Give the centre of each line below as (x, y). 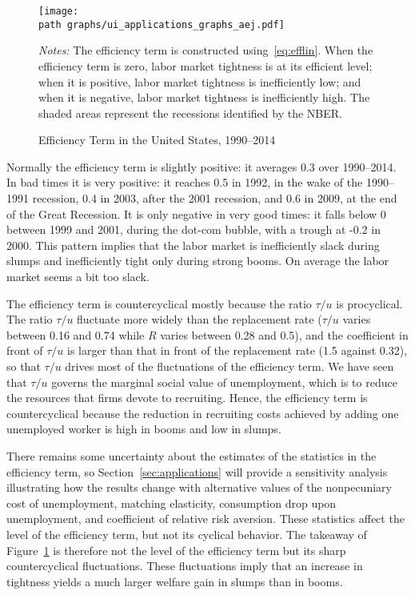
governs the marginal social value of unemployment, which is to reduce (224, 382)
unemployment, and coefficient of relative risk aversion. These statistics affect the (206, 519)
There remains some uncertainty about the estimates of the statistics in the (192, 455)
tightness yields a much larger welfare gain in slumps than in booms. (175, 581)
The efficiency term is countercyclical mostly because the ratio (159, 303)
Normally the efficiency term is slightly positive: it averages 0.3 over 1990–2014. (202, 166)
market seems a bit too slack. (78, 277)
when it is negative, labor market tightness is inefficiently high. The (204, 97)
